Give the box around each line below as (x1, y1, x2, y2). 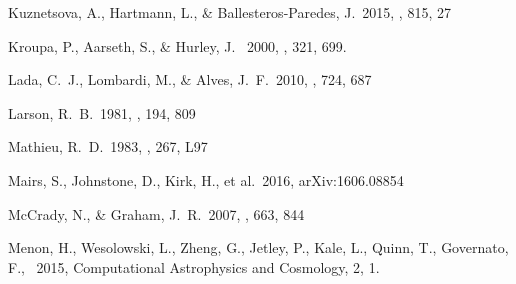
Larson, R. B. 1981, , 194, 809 (8, 102, 196, 123)
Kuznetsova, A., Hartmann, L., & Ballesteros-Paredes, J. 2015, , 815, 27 (8, 2, 451, 22)
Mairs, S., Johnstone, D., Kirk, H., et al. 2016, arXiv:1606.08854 (8, 169, 404, 190)
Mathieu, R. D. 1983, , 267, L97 (8, 136, 208, 157)
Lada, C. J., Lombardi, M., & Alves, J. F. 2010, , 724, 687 (8, 69, 372, 90)
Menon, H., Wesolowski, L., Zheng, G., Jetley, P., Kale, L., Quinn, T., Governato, (8, 237, 509, 258)
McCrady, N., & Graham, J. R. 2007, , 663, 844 (8, 203, 305, 224)
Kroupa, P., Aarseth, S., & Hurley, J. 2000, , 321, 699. (8, 35, 347, 56)
